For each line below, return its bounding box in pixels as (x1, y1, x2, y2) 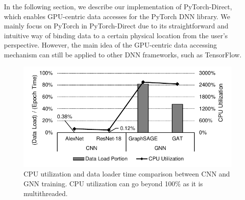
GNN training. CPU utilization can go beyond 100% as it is (24, 178, 203, 188)
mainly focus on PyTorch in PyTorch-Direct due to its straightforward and (4, 21, 229, 31)
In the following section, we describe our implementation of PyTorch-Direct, (4, 1, 232, 11)
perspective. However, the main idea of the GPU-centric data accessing (4, 40, 217, 50)
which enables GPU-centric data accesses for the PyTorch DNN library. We (4, 11, 230, 21)
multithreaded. (24, 188, 68, 198)
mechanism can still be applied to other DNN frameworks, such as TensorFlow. (4, 49, 242, 59)
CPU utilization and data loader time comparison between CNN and (24, 169, 230, 179)
